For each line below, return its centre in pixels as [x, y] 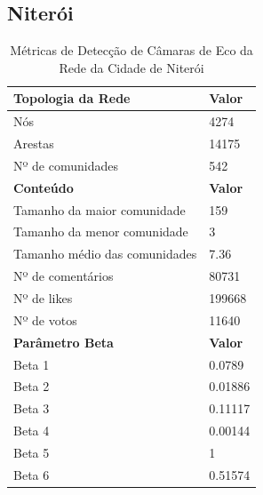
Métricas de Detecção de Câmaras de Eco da [131, 50]
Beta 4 [32, 431]
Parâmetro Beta [64, 342]
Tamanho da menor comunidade [101, 232]
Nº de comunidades [66, 165]
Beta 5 [32, 452]
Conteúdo [44, 187]
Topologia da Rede [72, 98]
